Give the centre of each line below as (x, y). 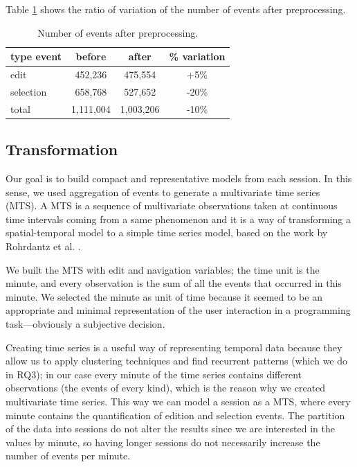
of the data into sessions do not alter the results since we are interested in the (170, 429)
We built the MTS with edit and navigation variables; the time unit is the (163, 269)
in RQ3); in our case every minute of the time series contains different (154, 374)
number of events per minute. (68, 456)
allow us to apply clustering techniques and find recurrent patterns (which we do (177, 361)
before (91, 56)
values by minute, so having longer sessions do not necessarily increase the (163, 442)
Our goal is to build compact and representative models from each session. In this (179, 178)
